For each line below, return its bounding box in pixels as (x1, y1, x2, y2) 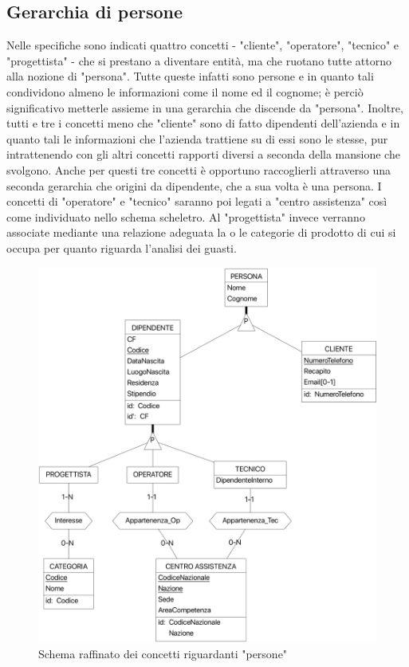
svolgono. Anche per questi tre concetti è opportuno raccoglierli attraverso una (6, 161, 391, 178)
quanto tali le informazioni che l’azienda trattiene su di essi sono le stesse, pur (6, 130, 388, 147)
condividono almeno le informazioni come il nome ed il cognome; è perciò (6, 83, 364, 100)
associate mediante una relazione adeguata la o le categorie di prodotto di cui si (6, 224, 396, 241)
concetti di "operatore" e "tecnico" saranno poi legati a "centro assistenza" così (6, 193, 387, 210)
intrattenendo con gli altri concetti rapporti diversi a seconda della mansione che (6, 146, 400, 163)
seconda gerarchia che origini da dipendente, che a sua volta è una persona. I (6, 177, 382, 194)
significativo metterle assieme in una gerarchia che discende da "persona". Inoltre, (6, 99, 403, 116)
